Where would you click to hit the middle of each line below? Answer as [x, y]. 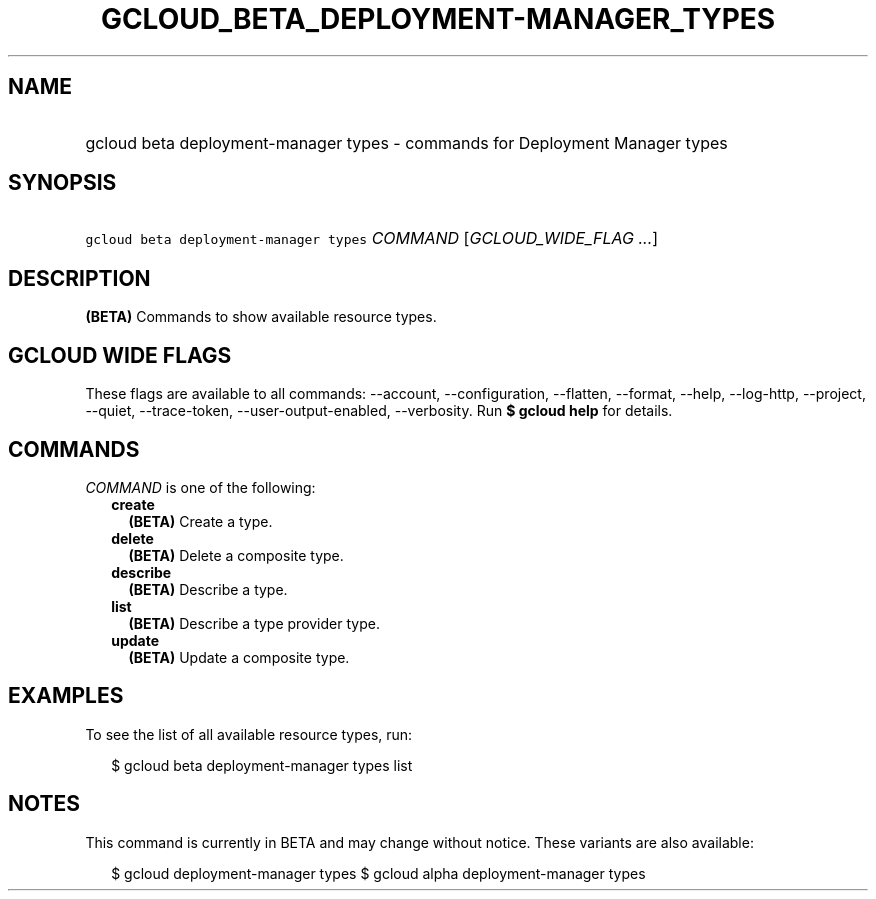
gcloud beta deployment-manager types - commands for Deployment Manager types [406, 142]
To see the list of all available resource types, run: [249, 734]
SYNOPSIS [62, 183]
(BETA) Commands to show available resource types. [261, 317]
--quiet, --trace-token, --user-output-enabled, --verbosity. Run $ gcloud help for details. [379, 411]
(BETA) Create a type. [200, 521]
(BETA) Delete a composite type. [236, 555]
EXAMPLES [66, 696]
